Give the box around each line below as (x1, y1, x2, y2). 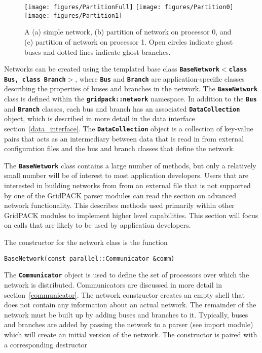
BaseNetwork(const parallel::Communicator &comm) (4, 255, 175, 262)
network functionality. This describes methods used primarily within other (4, 200, 235, 210)
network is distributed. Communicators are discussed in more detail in (4, 279, 222, 290)
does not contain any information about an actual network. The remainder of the (4, 299, 256, 310)
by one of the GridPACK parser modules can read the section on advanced (4, 190, 237, 200)
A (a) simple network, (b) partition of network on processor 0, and (24, 26, 232, 37)
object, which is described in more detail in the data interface (4, 113, 195, 124)
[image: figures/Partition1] (24, 12, 123, 19)
